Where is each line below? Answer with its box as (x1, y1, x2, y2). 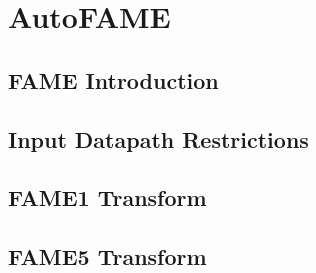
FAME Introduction (8, 64, 219, 95)
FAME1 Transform (8, 182, 207, 213)
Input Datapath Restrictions (8, 123, 309, 154)
